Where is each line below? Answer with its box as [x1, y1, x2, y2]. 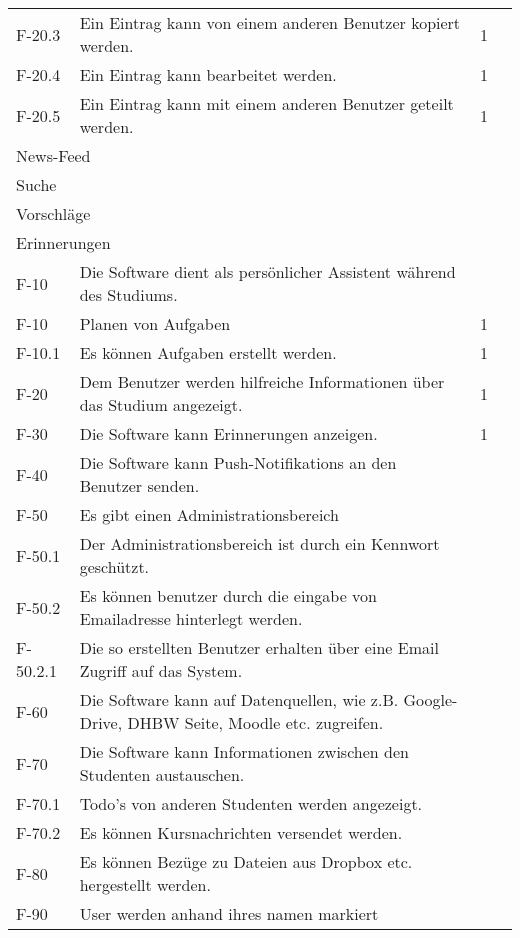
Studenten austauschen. [79, 763, 245, 786]
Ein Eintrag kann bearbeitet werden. [79, 63, 337, 86]
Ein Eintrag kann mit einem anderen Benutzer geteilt [79, 92, 454, 115]
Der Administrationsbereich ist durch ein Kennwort [79, 532, 440, 555]
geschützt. [79, 555, 150, 578]
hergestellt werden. [79, 873, 211, 896]
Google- [403, 688, 458, 711]
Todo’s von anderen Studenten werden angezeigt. [79, 792, 423, 815]
